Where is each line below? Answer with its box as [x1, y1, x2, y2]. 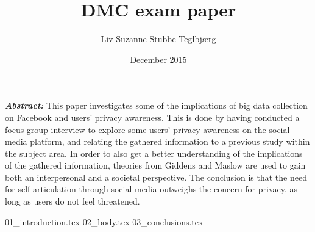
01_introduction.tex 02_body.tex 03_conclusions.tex [5, 215, 204, 228]
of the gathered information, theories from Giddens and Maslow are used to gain [5, 159, 306, 172]
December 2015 [130, 53, 187, 65]
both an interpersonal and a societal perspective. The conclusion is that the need [5, 170, 307, 183]
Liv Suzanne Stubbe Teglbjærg [101, 32, 216, 45]
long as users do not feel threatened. [5, 195, 140, 208]
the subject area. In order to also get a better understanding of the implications [5, 147, 303, 159]
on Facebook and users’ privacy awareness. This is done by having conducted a [5, 111, 300, 123]
